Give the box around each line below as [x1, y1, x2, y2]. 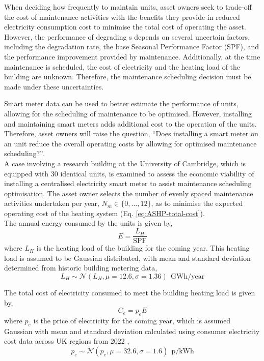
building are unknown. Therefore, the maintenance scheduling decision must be [4, 71, 251, 82]
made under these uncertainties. [4, 81, 104, 92]
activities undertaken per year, [4, 198, 99, 208]
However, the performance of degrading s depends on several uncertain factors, [4, 31, 250, 42]
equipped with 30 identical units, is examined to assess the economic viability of [4, 168, 254, 178]
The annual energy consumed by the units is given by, [4, 218, 173, 228]
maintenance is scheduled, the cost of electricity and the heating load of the [4, 61, 241, 72]
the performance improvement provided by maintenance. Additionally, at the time [4, 51, 260, 62]
